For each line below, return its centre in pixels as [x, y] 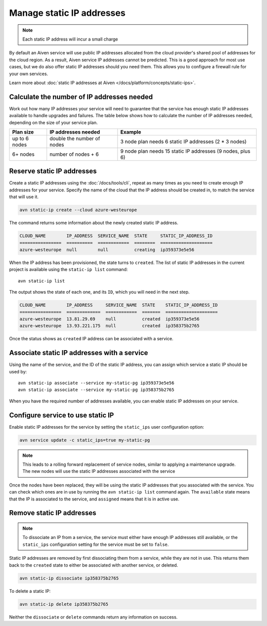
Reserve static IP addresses [53, 171]
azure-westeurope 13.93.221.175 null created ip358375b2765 [110, 326]
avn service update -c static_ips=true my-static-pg [85, 440]
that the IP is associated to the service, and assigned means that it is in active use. [94, 499]
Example [131, 132]
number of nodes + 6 [74, 154]
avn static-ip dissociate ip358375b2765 [69, 578]
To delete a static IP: [30, 591]
